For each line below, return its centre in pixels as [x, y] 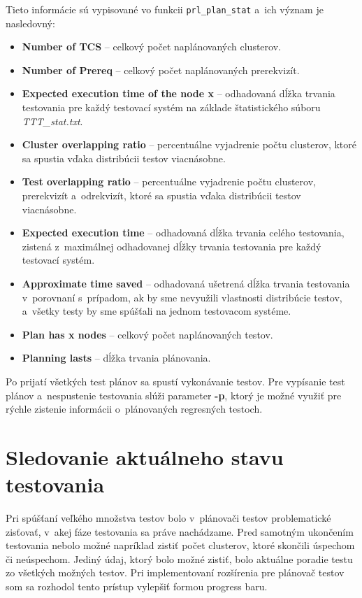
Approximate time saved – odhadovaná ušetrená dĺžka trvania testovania [186, 283]
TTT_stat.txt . [52, 121]
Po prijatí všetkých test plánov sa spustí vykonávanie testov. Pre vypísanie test [175, 381]
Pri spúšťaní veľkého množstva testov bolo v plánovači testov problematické [168, 518]
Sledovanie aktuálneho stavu [145, 456]
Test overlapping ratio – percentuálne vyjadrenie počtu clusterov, [169, 181]
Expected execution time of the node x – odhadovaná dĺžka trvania [179, 93]
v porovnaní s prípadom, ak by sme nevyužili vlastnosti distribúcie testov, [182, 297]
